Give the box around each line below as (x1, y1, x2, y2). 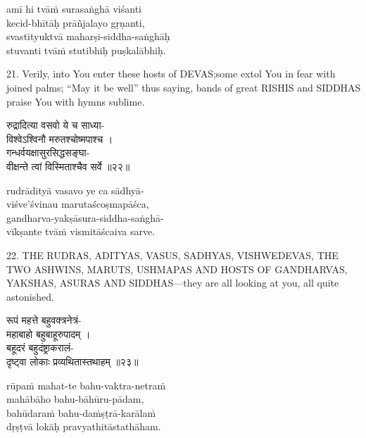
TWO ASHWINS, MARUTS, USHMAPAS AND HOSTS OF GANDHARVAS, (6, 261, 348, 276)
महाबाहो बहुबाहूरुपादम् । (6, 326, 91, 341)
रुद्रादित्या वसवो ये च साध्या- (6, 118, 105, 132)
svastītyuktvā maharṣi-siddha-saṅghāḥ (6, 29, 170, 44)
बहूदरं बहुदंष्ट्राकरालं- (6, 340, 74, 355)
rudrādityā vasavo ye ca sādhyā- (6, 182, 144, 197)
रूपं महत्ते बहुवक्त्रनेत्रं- (6, 313, 82, 327)
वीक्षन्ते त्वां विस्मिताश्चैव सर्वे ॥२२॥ (6, 158, 130, 173)
